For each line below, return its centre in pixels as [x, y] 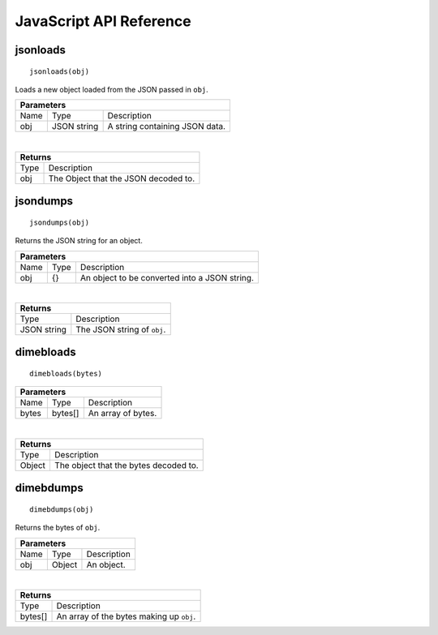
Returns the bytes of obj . [58, 528]
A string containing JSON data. [167, 127]
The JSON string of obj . [121, 329]
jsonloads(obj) [60, 71]
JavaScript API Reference [103, 21]
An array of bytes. [122, 414]
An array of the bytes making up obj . [126, 616]
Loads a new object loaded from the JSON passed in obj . [112, 89]
